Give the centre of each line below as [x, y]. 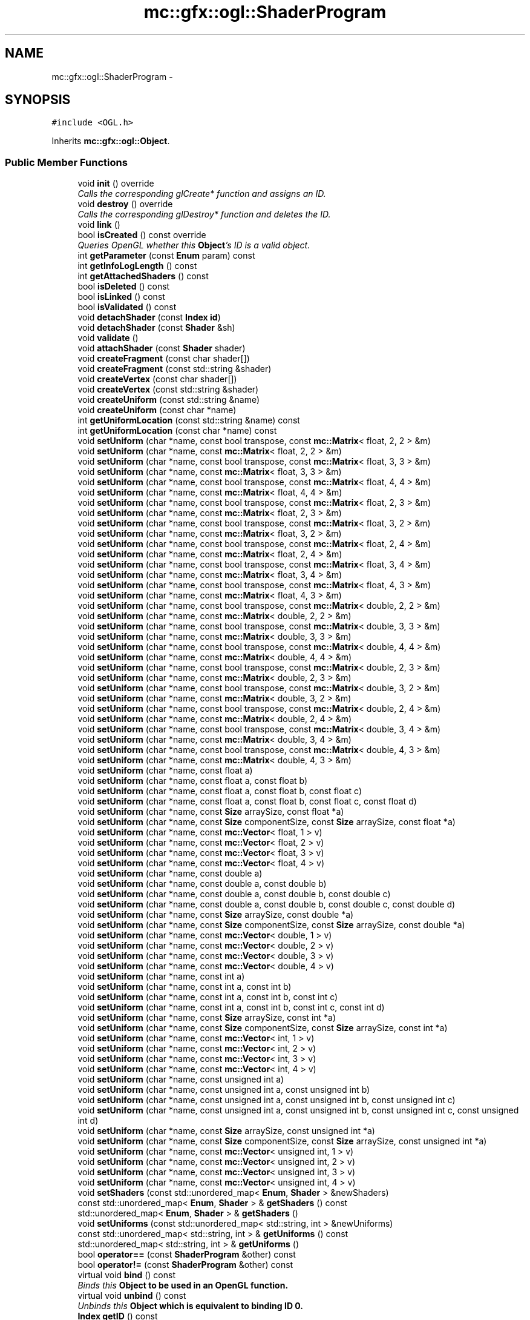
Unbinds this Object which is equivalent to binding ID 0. [191, 1306]
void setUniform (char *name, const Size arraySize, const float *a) [211, 812]
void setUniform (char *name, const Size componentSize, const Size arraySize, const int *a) [263, 1028]
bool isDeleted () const [124, 287]
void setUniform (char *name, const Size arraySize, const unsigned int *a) [226, 1131]
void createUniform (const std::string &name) [169, 400]
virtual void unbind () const [132, 1296]
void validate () [108, 338]
